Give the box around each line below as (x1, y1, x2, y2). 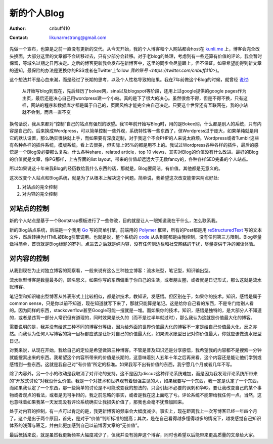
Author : (9, 25, 26, 31)
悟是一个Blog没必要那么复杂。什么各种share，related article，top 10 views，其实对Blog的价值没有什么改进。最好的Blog (9, 149, 259, 155)
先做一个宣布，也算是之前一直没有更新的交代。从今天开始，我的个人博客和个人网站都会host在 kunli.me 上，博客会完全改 (9, 46, 260, 52)
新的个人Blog (9, 8, 64, 19)
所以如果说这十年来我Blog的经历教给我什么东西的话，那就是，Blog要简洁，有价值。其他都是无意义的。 (9, 165, 223, 171)
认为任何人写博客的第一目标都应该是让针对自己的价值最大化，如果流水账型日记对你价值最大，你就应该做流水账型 (27, 331, 262, 337)
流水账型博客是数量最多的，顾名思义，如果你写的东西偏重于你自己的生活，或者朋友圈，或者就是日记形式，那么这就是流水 (9, 277, 262, 283)
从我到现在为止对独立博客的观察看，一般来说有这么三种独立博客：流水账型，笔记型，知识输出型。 (9, 268, 213, 274)
